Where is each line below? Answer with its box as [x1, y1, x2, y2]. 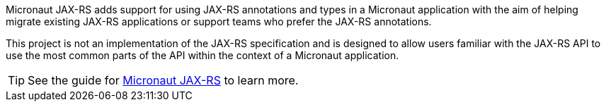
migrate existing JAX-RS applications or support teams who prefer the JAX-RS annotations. [6, 15, 432, 27]
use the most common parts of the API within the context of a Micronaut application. [6, 49, 399, 61]
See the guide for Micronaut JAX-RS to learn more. [28, 73, 299, 87]
